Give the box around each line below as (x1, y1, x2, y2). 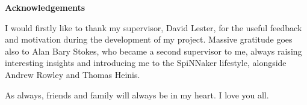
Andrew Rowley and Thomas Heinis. (5, 68, 140, 80)
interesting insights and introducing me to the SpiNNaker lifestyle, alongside (5, 56, 287, 69)
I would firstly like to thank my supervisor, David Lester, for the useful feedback (5, 21, 302, 34)
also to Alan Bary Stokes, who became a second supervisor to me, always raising (5, 44, 302, 57)
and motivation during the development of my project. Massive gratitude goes (5, 33, 293, 46)
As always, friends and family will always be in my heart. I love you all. (5, 88, 269, 101)
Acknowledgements (5, 1, 85, 13)
